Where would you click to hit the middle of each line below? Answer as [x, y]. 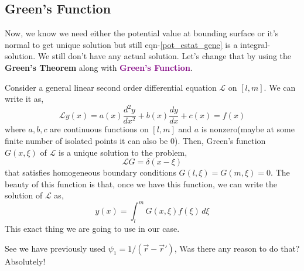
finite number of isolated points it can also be [86, 140]
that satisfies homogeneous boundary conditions [90, 172]
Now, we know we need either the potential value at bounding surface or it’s [142, 33]
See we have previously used [55, 248]
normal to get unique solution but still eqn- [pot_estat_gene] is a [121, 44]
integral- [255, 44]
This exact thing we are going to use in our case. [92, 229]
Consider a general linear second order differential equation [111, 87]
